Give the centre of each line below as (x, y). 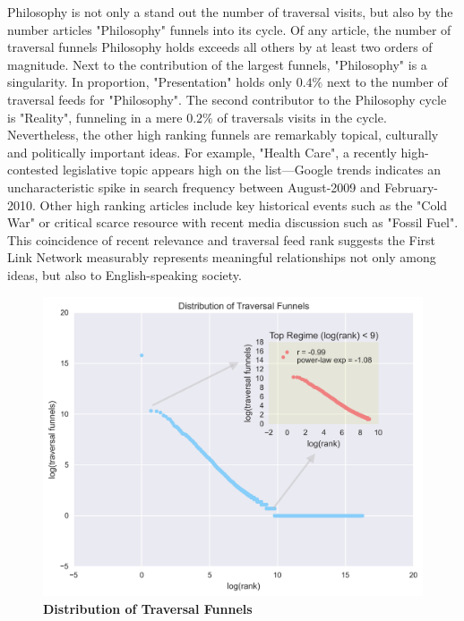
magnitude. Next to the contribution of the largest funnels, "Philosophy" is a (217, 64)
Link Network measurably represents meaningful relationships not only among (222, 257)
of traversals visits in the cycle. (302, 117)
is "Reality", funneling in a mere (95, 117)
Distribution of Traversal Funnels (148, 609)
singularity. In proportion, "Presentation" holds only (150, 82)
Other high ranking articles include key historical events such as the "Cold (244, 204)
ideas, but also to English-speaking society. (125, 274)
